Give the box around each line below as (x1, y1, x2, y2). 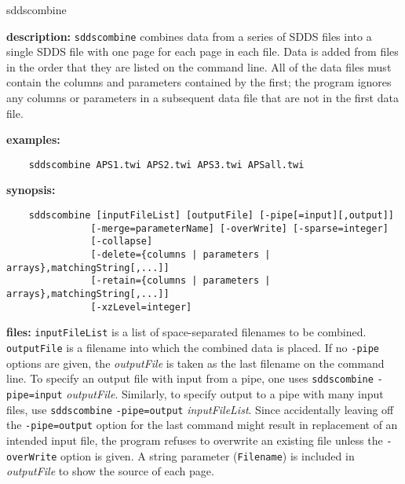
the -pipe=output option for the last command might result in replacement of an (6, 416, 398, 433)
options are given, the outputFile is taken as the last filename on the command (6, 354, 385, 371)
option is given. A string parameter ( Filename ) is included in (60, 447, 355, 464)
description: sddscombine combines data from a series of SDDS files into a (6, 27, 372, 44)
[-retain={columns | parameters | (90, 275, 271, 287)
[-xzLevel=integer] (90, 301, 192, 313)
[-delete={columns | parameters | (90, 249, 271, 261)
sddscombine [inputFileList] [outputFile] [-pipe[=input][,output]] (28, 210, 394, 222)
